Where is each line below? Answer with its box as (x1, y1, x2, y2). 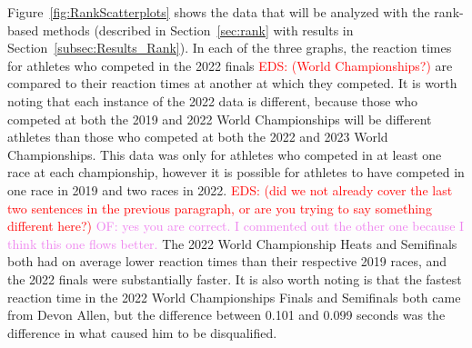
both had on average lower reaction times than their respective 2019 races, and (7, 252, 447, 271)
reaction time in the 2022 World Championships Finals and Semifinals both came (7, 287, 461, 306)
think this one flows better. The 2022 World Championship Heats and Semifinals (7, 234, 457, 253)
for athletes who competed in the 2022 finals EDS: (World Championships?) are (7, 55, 453, 75)
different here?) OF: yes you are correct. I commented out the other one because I (7, 216, 465, 235)
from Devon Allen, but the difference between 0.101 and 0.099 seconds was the (7, 305, 446, 324)
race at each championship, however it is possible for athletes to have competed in (7, 163, 465, 182)
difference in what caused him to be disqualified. (7, 323, 277, 342)
